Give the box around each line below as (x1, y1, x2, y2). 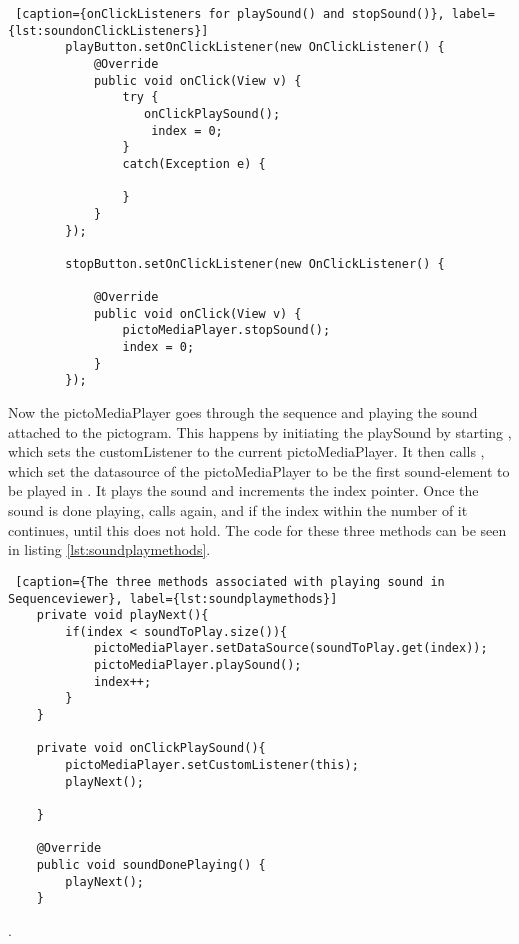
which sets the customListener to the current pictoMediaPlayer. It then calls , (8, 441, 485, 462)
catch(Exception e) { (122, 156, 266, 171)
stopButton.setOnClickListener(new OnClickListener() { (65, 256, 445, 271)
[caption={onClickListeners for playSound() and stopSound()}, (15, 7, 445, 21)
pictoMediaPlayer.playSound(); (93, 658, 302, 673)
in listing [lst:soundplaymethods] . (8, 539, 211, 560)
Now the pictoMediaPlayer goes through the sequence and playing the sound (8, 402, 478, 423)
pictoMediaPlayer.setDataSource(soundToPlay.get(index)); (93, 641, 488, 656)
